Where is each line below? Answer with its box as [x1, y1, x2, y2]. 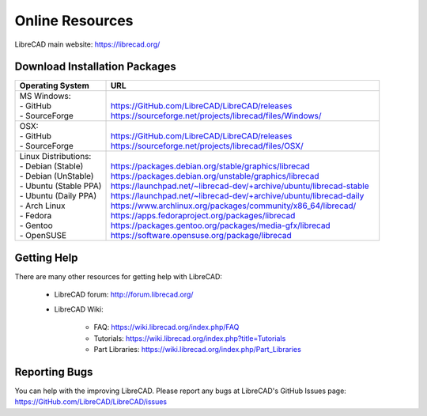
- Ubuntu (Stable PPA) [19, 180, 102, 191]
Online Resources [14, 12, 134, 29]
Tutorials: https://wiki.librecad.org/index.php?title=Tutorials [93, 333, 286, 343]
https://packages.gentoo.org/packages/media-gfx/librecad [110, 220, 331, 231]
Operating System [19, 80, 90, 91]
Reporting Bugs [14, 365, 93, 379]
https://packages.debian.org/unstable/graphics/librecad [110, 171, 319, 182]
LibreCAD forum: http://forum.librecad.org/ [54, 289, 194, 300]
